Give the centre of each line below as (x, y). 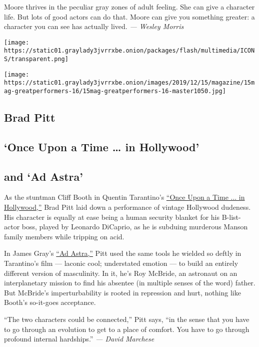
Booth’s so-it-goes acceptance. (50, 302)
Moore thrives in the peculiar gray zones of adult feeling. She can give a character (129, 7)
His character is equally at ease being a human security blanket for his (112, 217)
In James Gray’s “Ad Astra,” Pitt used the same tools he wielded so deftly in (123, 253)
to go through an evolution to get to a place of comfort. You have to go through (127, 329)
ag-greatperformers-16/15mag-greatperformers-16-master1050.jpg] (115, 91)
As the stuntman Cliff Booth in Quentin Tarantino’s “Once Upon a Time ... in (124, 197)
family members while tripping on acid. (64, 236)
